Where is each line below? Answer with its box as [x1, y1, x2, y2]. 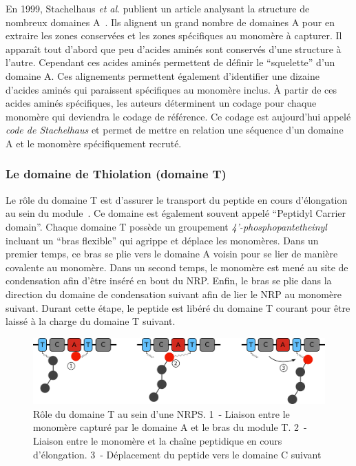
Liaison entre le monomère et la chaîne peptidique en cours [33, 433, 282, 447]
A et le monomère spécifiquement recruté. [6, 136, 182, 150]
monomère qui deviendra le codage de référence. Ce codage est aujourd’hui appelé [6, 109, 351, 123]
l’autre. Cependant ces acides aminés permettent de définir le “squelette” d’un [6, 55, 335, 70]
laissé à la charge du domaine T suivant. [6, 314, 176, 328]
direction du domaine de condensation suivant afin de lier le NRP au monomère [6, 286, 342, 301]
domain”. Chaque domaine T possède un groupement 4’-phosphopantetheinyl [6, 219, 327, 233]
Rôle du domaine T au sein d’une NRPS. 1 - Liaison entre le [33, 406, 290, 421]
